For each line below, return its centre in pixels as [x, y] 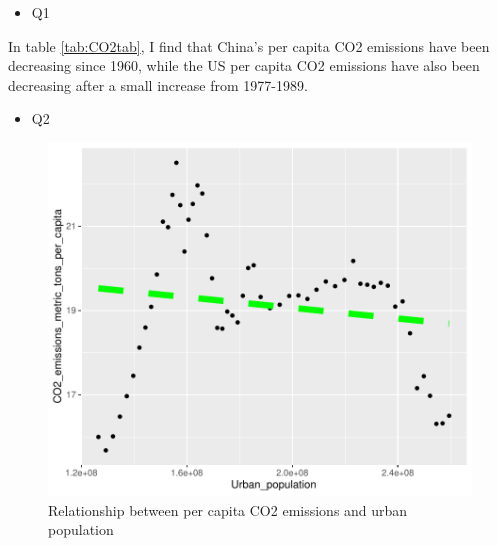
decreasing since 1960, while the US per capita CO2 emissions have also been [244, 65]
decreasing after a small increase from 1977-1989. [158, 84]
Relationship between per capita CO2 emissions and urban [228, 509]
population [81, 529]
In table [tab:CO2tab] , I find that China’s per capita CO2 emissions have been [249, 45]
